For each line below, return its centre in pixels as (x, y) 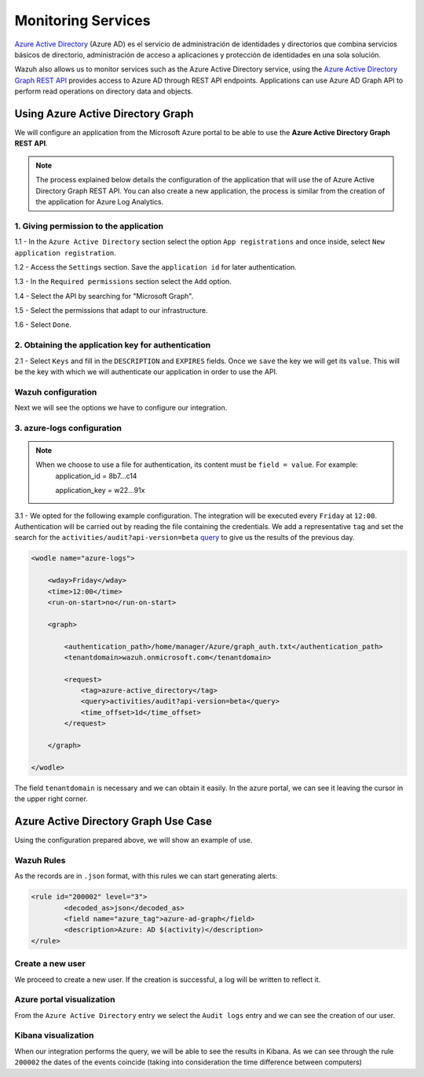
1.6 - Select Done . (43, 325)
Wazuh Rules (40, 860)
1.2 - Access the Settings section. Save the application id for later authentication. (156, 266)
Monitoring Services (82, 20)
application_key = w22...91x (100, 491)
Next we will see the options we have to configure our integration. (121, 408)
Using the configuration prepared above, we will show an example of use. (133, 840)
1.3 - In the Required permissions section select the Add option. (123, 281)
